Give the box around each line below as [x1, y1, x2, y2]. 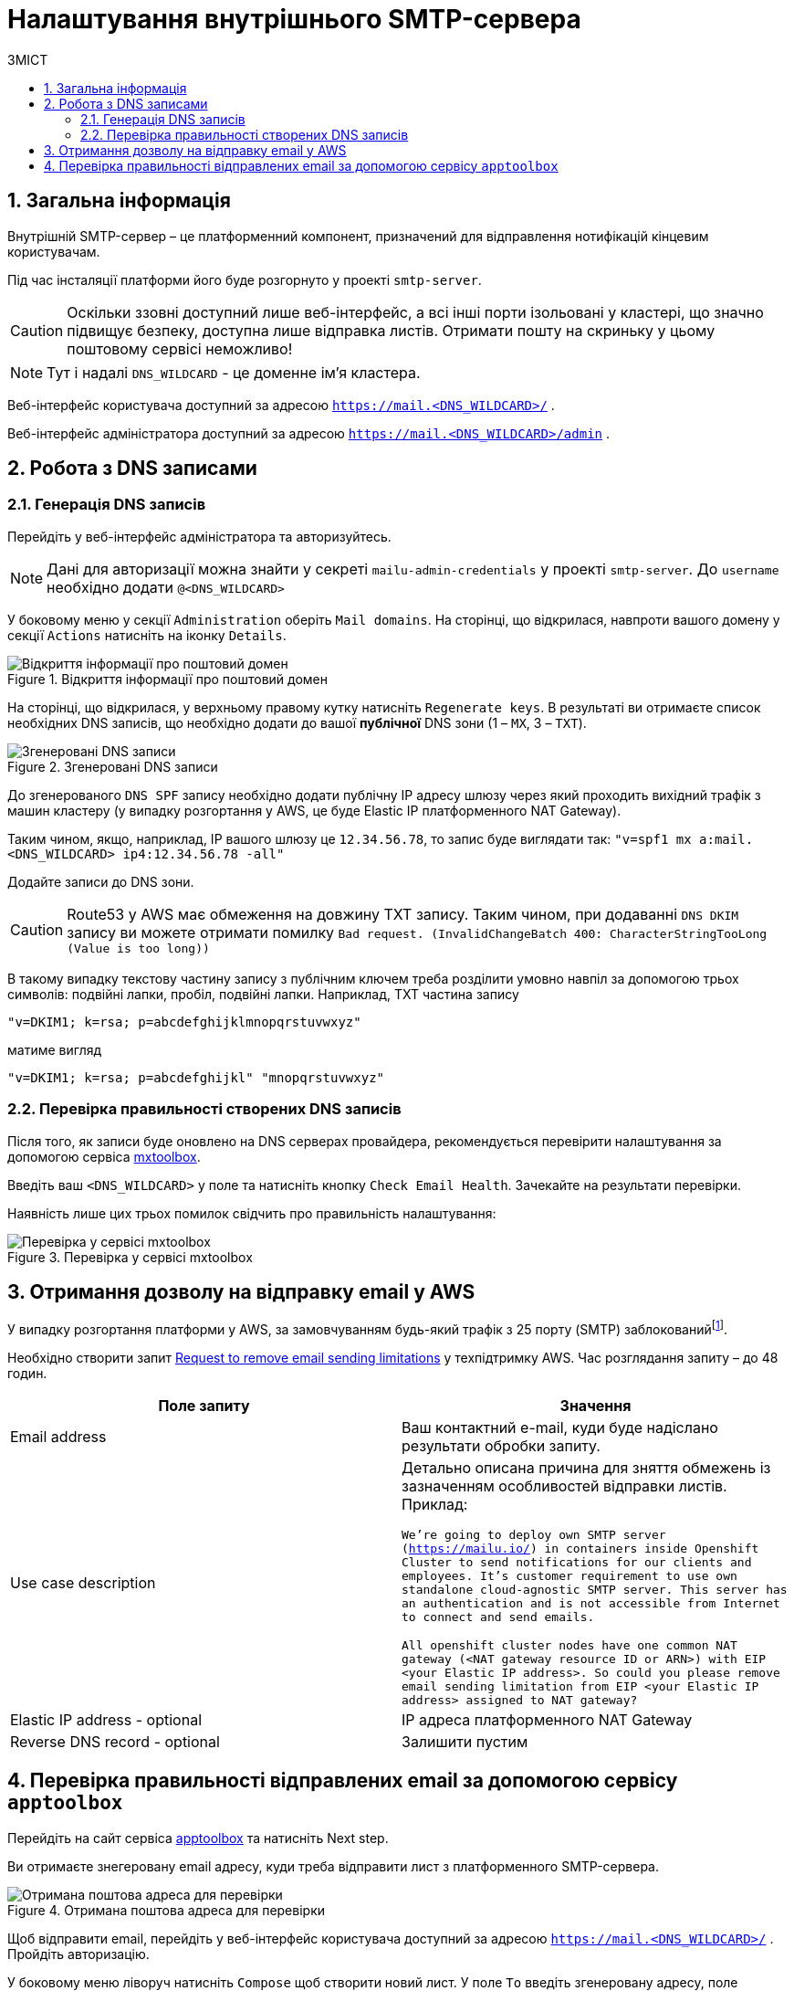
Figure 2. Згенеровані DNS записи [7, 758, 218, 774]
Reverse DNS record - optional [10, 1733, 220, 1752]
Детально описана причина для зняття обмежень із [402, 1459, 771, 1478]
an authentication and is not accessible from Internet [402, 1596, 780, 1611]
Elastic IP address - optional [10, 1711, 203, 1730]
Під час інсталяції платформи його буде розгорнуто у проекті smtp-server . [7, 271, 482, 288]
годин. [7, 1365, 47, 1382]
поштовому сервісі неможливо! [67, 339, 293, 358]
